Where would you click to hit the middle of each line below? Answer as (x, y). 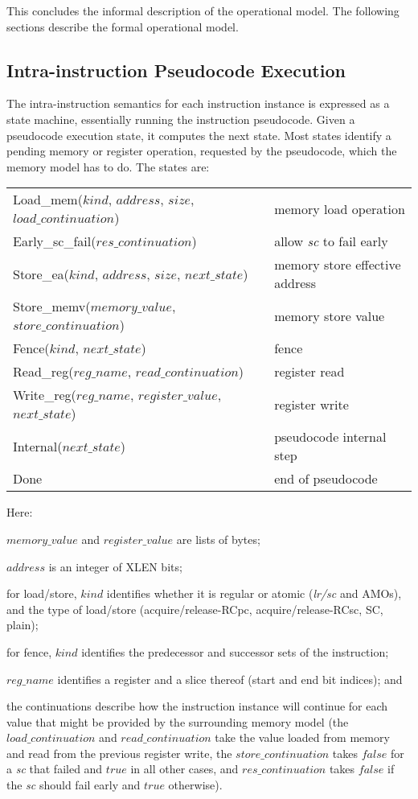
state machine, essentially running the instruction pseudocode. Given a (181, 119)
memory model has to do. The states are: (108, 166)
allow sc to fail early (331, 241)
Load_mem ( (48, 200)
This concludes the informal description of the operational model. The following (203, 10)
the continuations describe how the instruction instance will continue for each (197, 706)
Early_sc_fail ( (55, 241)
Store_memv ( (52, 307)
